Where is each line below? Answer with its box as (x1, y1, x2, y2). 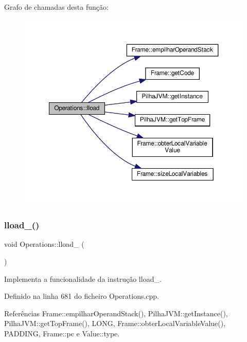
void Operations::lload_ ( (4, 239, 84, 249)
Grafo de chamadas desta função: (4, 2, 109, 12)
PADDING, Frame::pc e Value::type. (4, 328, 120, 338)
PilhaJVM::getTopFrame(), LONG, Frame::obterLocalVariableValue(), (4, 318, 226, 329)
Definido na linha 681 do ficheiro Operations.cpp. (4, 291, 160, 301)
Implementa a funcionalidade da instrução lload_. (4, 273, 162, 284)
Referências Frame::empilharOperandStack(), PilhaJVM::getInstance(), (4, 308, 228, 318)
